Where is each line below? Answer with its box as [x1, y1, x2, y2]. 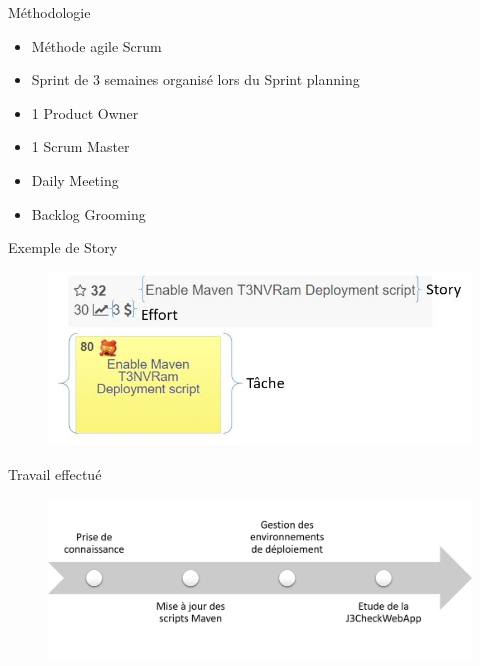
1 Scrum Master [31, 136, 130, 157]
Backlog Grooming [31, 203, 146, 224]
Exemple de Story [8, 237, 118, 258]
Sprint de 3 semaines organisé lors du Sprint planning [31, 69, 360, 90]
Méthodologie [8, 2, 91, 22]
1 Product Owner [31, 102, 139, 123]
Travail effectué [8, 463, 102, 484]
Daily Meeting [31, 169, 119, 190]
